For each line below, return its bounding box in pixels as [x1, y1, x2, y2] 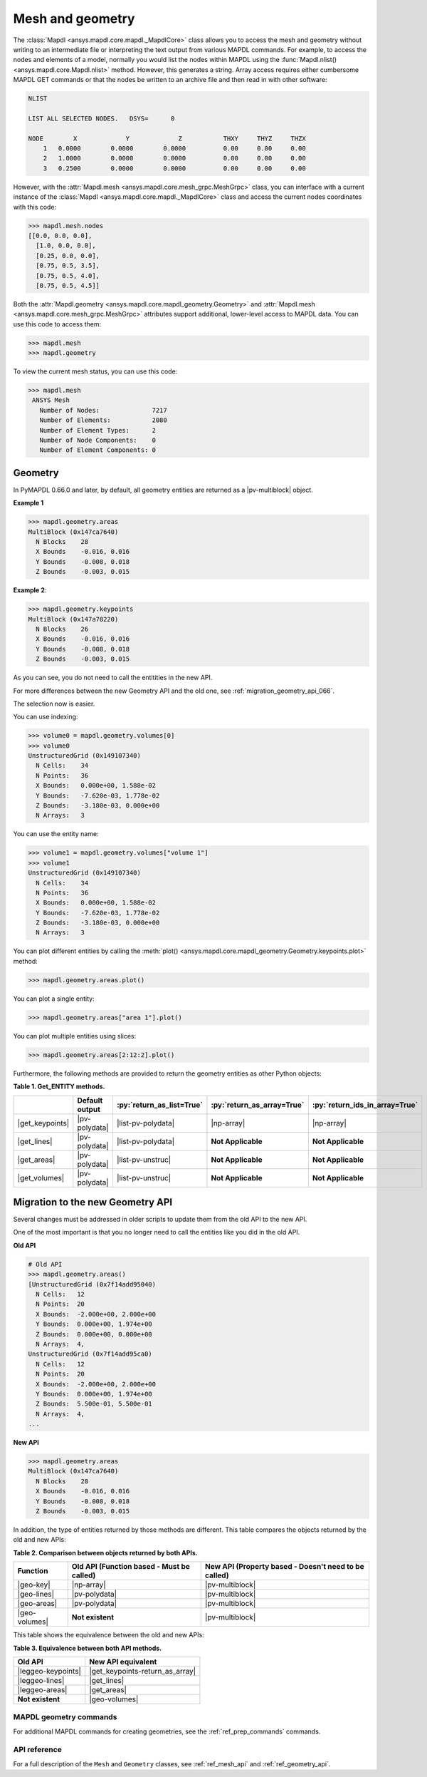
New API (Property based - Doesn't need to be [204, 1562, 364, 1572]
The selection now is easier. [13, 699, 95, 708]
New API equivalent [89, 1657, 157, 1667]
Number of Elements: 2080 [39, 416, 167, 424]
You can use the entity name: [13, 830, 99, 838]
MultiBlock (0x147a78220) [28, 615, 119, 623]
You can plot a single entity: [13, 994, 95, 1003]
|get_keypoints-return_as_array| [89, 1666, 196, 1676]
